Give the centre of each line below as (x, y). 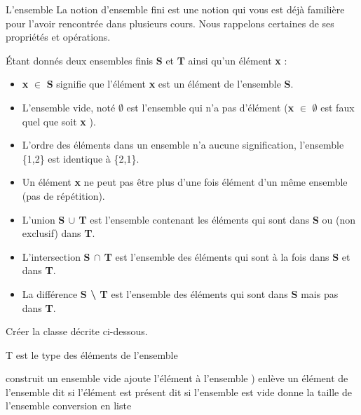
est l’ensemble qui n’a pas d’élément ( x (210, 107)
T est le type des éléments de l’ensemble (92, 354)
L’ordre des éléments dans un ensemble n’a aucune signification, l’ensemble (183, 145)
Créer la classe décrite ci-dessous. (77, 331)
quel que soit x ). (59, 121)
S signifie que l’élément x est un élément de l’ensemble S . (170, 84)
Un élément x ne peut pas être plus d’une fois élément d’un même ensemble (185, 182)
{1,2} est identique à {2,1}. (81, 158)
